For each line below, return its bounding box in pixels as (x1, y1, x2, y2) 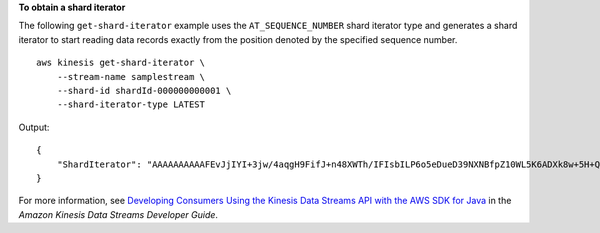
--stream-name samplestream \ (56, 71, 205, 82)
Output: (18, 121, 50, 133)
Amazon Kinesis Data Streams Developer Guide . (18, 208, 219, 220)
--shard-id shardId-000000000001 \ (56, 85, 232, 96)
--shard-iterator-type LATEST (56, 99, 205, 110)
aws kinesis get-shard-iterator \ (36, 57, 205, 69)
